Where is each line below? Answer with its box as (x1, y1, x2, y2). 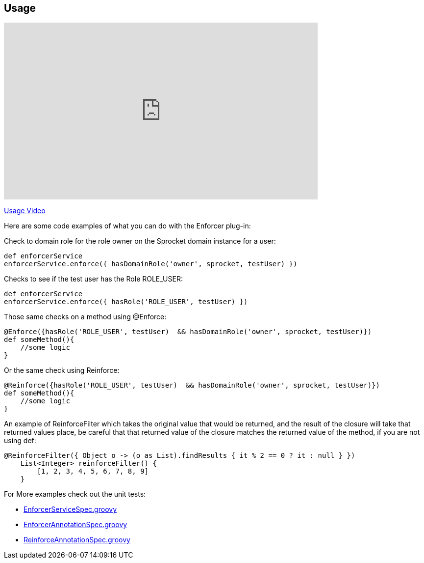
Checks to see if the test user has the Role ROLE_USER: (4, 275, 183, 283)
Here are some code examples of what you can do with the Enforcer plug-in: (4, 222, 251, 230)
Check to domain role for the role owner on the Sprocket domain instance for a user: (4, 237, 276, 246)
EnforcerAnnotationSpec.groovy (24, 520, 127, 529)
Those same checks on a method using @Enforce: (4, 312, 167, 321)
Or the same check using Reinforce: (4, 366, 120, 375)
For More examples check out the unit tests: (4, 490, 146, 499)
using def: (4, 436, 36, 445)
